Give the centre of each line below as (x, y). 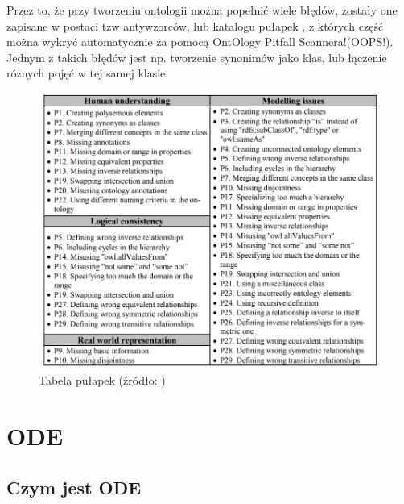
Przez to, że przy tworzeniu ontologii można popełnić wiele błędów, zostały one (202, 10)
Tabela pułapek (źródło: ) (102, 380)
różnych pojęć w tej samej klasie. (88, 73)
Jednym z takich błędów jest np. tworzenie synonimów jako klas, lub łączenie (197, 57)
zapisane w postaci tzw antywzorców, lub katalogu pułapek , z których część (195, 25)
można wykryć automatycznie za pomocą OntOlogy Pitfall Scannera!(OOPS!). (200, 42)
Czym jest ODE (74, 487)
